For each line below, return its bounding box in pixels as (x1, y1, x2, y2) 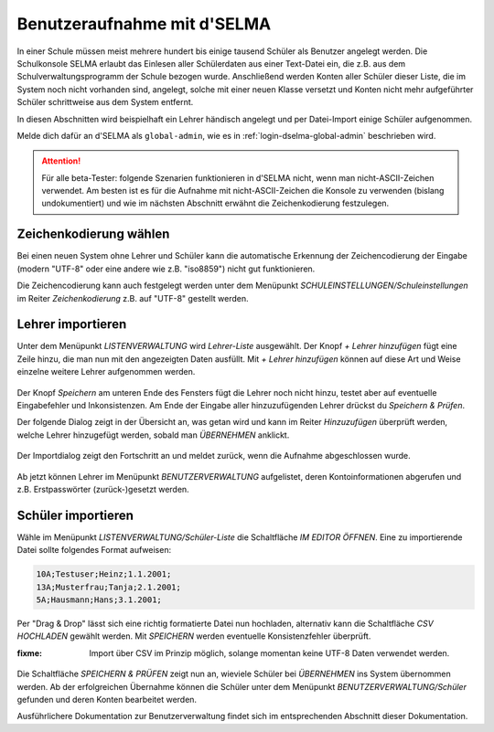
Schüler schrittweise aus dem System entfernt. (16, 97, 194, 108)
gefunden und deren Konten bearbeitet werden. (16, 694, 197, 705)
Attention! (41, 155, 81, 166)
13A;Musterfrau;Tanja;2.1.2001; (36, 581, 182, 592)
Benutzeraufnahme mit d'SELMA (16, 14, 272, 34)
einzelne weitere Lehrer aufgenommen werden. (16, 366, 196, 377)
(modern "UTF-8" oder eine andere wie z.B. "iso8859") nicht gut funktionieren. (16, 263, 316, 274)
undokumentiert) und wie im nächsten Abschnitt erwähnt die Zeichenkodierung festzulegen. (41, 197, 390, 209)
